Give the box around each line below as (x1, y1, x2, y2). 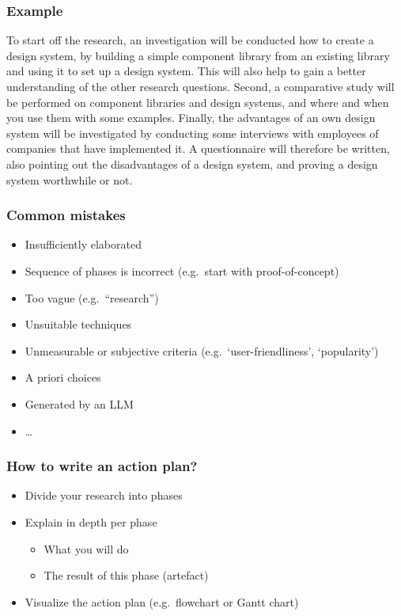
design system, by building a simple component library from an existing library (6, 47, 390, 63)
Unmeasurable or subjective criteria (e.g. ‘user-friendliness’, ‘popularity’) (25, 342, 379, 359)
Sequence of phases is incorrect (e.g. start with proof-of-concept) (25, 262, 339, 279)
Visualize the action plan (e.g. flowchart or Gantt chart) (25, 593, 299, 610)
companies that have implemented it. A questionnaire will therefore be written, (6, 140, 390, 157)
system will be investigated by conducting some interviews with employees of (6, 124, 379, 141)
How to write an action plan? (6, 456, 198, 476)
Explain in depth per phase (25, 513, 157, 530)
